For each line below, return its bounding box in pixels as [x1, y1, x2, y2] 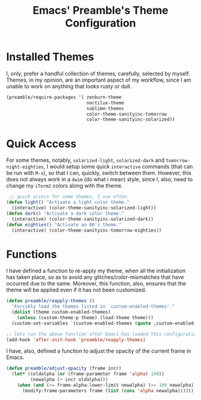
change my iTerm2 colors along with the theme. [6, 182, 123, 190]
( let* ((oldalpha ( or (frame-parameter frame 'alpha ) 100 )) [11, 371, 165, 377]
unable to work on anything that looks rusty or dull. [6, 82, 132, 90]
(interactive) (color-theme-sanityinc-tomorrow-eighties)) [11, 227, 162, 233]
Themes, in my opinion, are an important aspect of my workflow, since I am [6, 76, 191, 83]
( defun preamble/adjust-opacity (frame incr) [6, 365, 121, 372]
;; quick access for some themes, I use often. [8, 194, 130, 200]
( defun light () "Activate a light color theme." [6, 199, 130, 206]
